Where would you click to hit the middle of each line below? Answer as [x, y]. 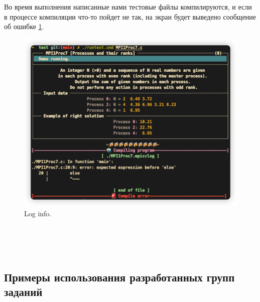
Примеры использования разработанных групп [119, 277]
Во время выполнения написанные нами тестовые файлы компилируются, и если [128, 7]
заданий [23, 292]
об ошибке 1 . [24, 26]
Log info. [38, 213]
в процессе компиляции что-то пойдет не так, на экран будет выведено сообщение [130, 16]
